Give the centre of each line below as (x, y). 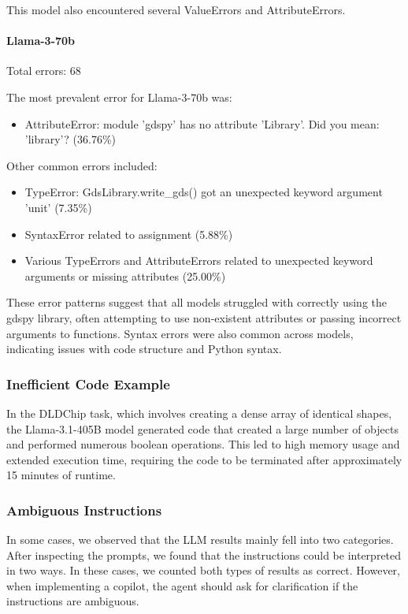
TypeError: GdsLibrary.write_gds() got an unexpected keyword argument (204, 192)
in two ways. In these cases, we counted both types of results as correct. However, (203, 570)
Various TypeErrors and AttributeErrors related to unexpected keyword (199, 260)
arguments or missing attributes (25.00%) (125, 275)
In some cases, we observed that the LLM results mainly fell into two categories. (200, 540)
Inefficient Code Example (88, 383)
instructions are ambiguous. (73, 601)
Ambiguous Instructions (84, 510)
